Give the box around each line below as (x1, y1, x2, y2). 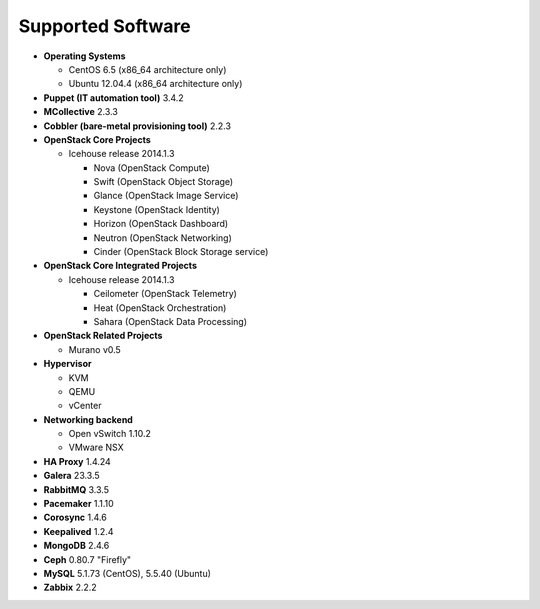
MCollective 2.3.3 (43, 106, 119, 118)
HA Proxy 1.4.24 (43, 455, 112, 467)
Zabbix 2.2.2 (43, 581, 97, 594)
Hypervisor (43, 358, 92, 370)
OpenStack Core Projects (43, 133, 152, 145)
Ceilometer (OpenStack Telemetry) (93, 288, 237, 300)
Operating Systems (43, 50, 126, 62)
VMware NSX (68, 441, 124, 454)
